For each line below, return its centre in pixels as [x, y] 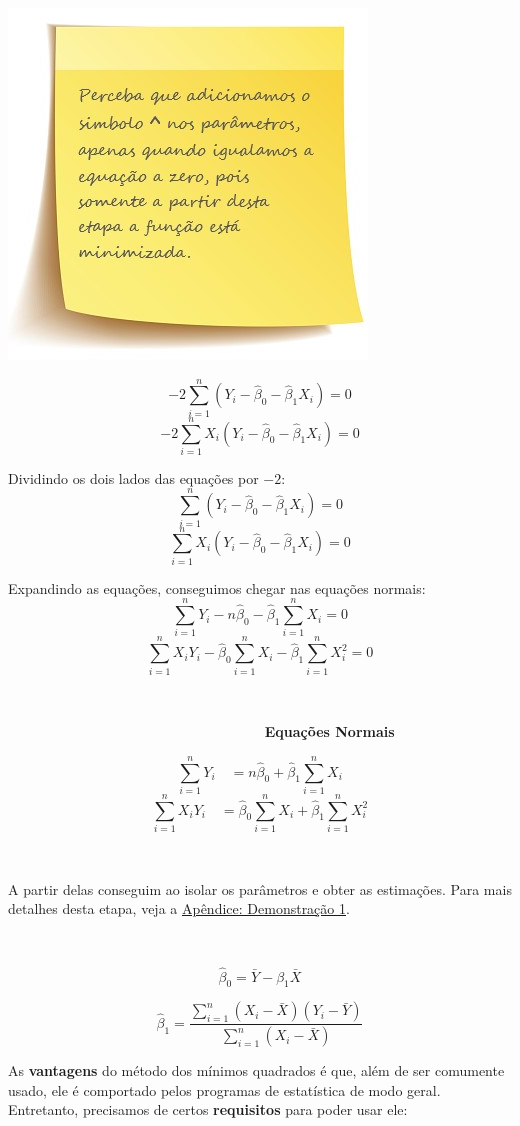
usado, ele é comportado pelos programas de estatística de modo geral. [224, 1089]
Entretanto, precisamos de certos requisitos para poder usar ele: [208, 1109]
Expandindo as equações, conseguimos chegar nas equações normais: [217, 587]
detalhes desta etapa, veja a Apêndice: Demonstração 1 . [179, 908]
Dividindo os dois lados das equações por [133, 477]
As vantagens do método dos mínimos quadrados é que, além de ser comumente [256, 1070]
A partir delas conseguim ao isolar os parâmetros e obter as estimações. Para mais [260, 888]
